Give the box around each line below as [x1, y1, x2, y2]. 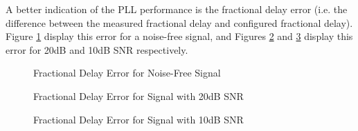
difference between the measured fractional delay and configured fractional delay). [6, 15, 353, 30]
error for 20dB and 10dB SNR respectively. [6, 42, 188, 57]
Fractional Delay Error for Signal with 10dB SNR [33, 112, 244, 126]
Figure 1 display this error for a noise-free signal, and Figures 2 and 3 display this [6, 29, 353, 43]
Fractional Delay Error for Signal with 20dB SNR [33, 88, 244, 103]
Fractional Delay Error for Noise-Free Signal [33, 65, 221, 80]
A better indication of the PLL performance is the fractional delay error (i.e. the [6, 2, 348, 16]
